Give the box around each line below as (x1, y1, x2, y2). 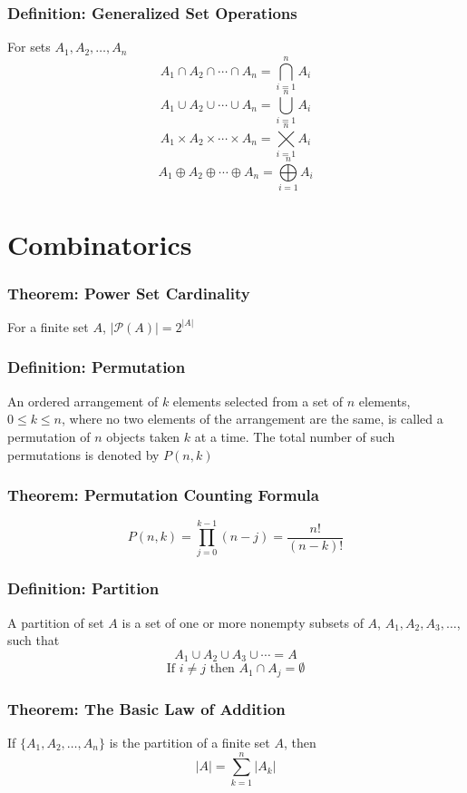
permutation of (7, 426, 91, 445)
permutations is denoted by (7, 445, 160, 464)
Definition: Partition (7, 577, 160, 600)
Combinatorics (7, 225, 192, 262)
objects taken (106, 426, 180, 445)
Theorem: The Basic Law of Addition (7, 697, 286, 720)
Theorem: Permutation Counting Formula (7, 484, 319, 506)
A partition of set (7, 612, 104, 631)
